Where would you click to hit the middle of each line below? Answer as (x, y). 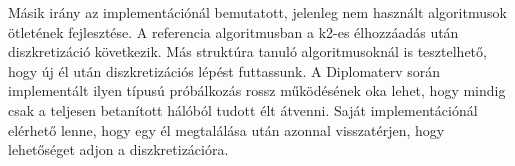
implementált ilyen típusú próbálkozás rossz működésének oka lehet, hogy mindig (257, 90)
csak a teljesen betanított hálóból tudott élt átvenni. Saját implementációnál (243, 109)
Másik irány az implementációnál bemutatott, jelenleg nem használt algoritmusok (257, 12)
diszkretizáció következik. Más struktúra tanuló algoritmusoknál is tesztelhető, (247, 51)
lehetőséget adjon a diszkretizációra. (118, 149)
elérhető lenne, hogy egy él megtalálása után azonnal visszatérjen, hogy (226, 129)
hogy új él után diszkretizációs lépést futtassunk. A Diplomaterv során (224, 70)
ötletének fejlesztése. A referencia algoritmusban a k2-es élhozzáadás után (233, 31)
